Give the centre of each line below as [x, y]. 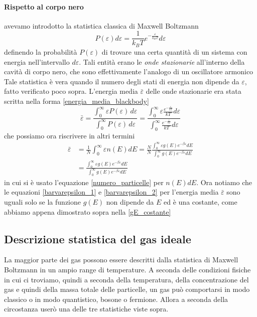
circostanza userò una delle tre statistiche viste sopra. [86, 309]
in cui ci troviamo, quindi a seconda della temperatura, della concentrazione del [126, 279]
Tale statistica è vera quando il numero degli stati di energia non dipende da [122, 81]
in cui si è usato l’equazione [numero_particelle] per [84, 182]
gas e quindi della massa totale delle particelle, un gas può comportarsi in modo [127, 289]
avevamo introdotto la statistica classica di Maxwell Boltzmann [101, 25]
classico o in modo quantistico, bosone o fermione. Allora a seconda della [116, 299]
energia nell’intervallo [37, 61]
